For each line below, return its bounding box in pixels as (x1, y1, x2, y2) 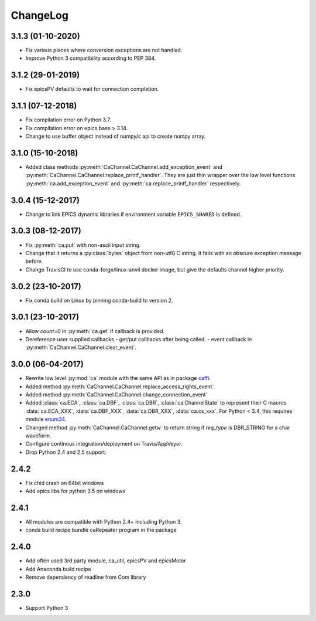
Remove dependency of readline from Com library (25, 574, 146, 581)
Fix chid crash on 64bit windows (25, 479, 104, 486)
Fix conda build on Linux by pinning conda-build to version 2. (25, 297, 173, 304)
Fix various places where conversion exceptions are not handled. (25, 47, 183, 54)
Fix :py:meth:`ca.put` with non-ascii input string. (25, 241, 141, 249)
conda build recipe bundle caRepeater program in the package (25, 527, 177, 534)
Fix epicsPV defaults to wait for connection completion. (25, 86, 159, 93)
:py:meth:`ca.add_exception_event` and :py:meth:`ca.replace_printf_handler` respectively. (25, 179, 241, 187)
